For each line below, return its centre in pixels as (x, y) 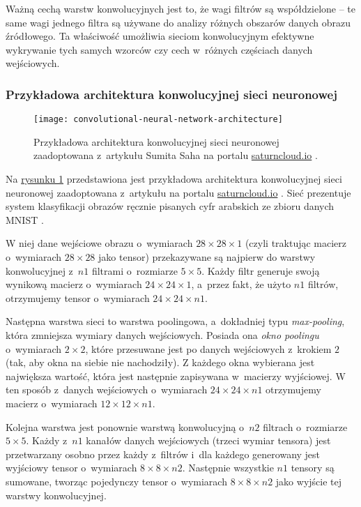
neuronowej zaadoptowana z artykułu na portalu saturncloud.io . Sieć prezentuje (178, 192)
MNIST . (25, 219)
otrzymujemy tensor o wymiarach (78, 297)
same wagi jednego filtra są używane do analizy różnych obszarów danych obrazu (178, 22)
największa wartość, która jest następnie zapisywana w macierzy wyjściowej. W (176, 376)
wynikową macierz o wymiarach (74, 284)
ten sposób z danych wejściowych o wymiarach (107, 389)
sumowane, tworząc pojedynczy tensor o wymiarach (116, 481)
